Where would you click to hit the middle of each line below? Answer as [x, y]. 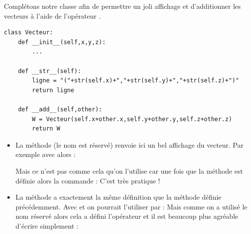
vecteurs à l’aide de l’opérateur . [52, 15]
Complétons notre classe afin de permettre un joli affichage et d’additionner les [123, 6]
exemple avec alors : [45, 154]
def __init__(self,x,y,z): [62, 42]
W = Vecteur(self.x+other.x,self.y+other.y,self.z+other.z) [132, 119]
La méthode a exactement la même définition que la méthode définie [118, 197]
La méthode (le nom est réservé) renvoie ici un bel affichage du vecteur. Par [129, 144]
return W [46, 129]
